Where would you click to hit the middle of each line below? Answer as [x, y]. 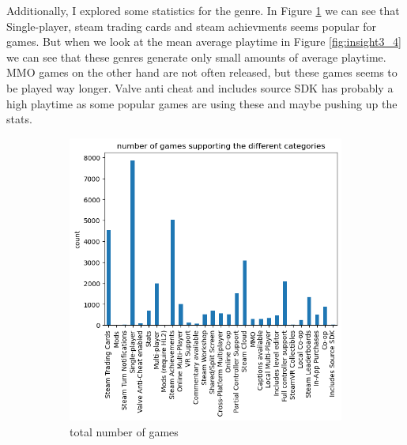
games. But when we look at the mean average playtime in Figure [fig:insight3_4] [204, 41]
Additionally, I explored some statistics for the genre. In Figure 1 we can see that [203, 10]
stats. [19, 119]
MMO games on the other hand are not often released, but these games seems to [202, 72]
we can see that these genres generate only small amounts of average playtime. [196, 57]
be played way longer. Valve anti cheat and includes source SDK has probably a [200, 87]
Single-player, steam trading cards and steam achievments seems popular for [192, 26]
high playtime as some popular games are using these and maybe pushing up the [202, 103]
